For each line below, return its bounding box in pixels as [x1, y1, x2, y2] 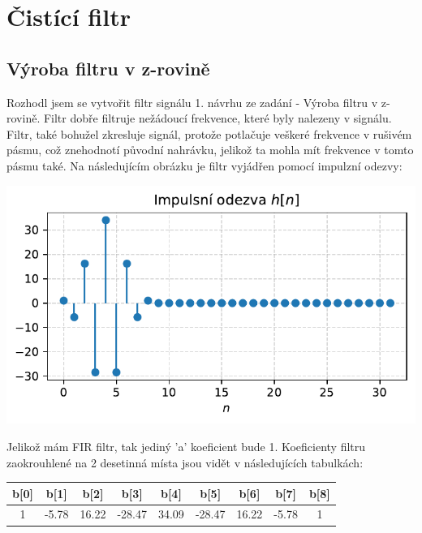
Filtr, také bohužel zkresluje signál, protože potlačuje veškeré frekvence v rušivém [6, 125, 412, 142]
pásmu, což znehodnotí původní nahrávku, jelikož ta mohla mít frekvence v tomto [6, 141, 414, 158]
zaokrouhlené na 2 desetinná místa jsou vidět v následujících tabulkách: [6, 453, 364, 471]
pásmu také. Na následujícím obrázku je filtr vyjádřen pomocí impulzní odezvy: [6, 157, 403, 174]
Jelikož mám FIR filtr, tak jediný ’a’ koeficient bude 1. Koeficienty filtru [6, 437, 366, 454]
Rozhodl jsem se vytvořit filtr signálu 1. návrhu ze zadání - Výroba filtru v [6, 93, 378, 110]
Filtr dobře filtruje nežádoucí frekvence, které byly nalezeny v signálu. [43, 110, 392, 127]
